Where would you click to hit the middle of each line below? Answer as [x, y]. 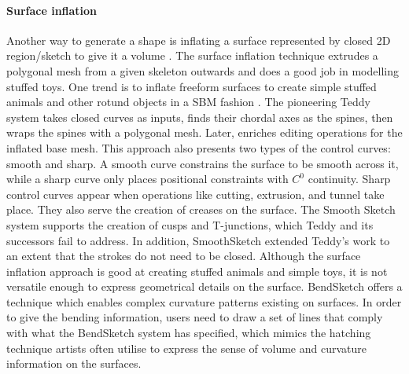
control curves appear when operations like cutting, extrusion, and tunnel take [195, 194]
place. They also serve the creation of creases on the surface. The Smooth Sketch [201, 209]
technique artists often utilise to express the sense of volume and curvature [186, 348]
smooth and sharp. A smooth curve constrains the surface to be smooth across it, [203, 163]
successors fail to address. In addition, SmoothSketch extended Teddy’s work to [198, 240]
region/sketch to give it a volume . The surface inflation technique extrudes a [192, 55]
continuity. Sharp [349, 179]
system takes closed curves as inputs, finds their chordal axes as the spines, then [200, 117]
